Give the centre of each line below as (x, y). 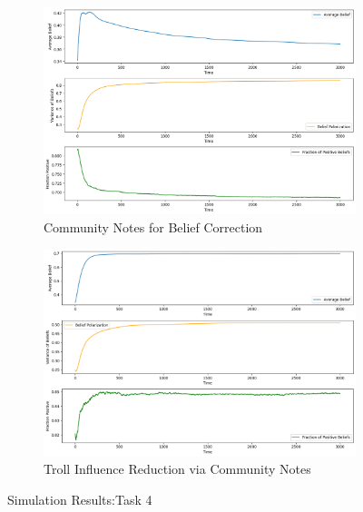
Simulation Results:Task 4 (80, 499)
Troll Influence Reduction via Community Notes (177, 469)
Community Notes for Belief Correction (153, 226)
